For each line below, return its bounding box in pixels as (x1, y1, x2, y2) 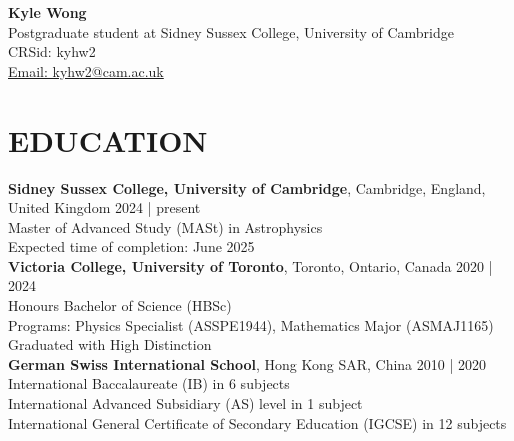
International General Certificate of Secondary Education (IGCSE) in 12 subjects (8, 412, 507, 433)
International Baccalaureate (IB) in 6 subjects (8, 373, 290, 394)
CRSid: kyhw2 (8, 41, 96, 62)
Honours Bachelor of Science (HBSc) (8, 295, 232, 316)
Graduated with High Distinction (8, 334, 212, 355)
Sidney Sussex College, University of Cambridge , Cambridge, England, (8, 177, 486, 198)
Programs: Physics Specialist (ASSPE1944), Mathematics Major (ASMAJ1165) (8, 314, 494, 335)
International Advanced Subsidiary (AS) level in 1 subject (8, 393, 363, 414)
